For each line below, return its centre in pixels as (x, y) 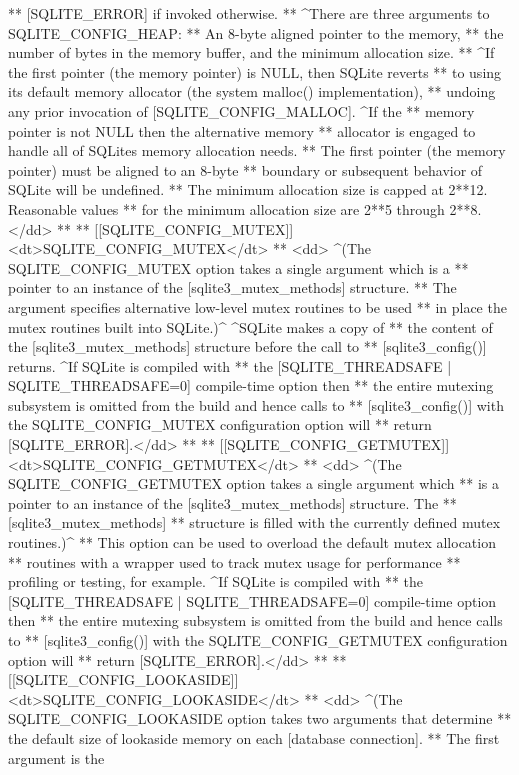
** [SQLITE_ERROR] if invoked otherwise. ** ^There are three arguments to (249, 13)
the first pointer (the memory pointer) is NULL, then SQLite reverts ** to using (255, 71)
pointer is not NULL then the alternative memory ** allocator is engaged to (242, 130)
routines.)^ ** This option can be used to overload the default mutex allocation (252, 542)
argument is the (56, 757)
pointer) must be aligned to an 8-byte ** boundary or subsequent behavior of (245, 169)
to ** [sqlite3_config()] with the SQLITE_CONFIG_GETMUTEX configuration (258, 640)
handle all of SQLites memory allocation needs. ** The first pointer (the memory (257, 150)
